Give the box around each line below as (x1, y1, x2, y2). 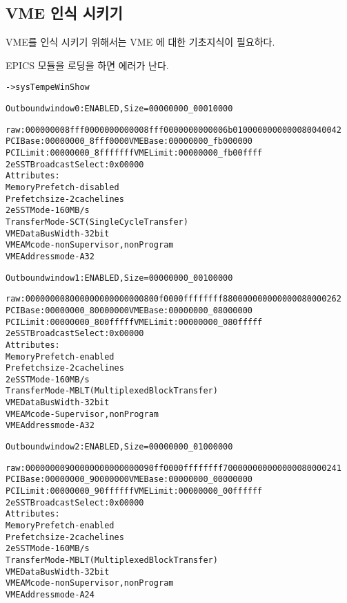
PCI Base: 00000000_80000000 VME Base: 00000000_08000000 (6, 305, 252, 315)
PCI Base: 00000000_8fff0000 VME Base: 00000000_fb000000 (6, 136, 252, 147)
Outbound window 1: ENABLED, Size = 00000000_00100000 (6, 272, 233, 283)
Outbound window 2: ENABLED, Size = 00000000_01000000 (6, 442, 233, 452)
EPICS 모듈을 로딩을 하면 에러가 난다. (6, 57, 169, 72)
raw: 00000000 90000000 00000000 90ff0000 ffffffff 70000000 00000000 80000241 (6, 463, 341, 473)
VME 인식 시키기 (6, 2, 123, 24)
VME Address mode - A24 (6, 589, 95, 600)
